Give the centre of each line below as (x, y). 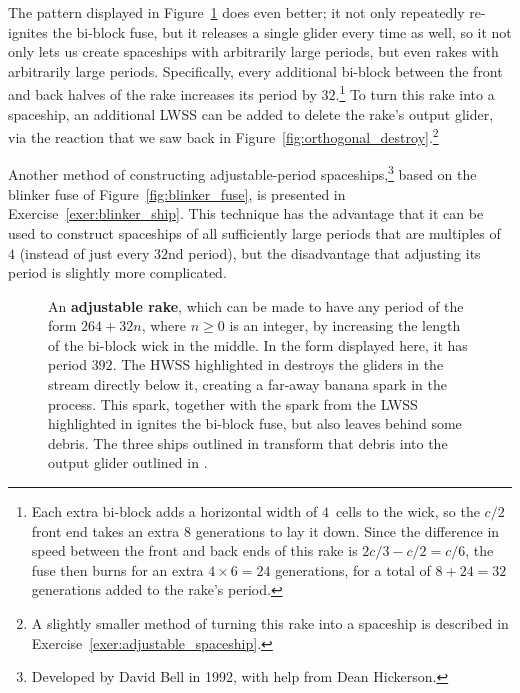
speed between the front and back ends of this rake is (194, 550)
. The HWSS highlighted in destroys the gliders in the (278, 364)
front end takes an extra (105, 530)
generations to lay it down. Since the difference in (347, 530)
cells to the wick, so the (407, 511)
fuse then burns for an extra (117, 569)
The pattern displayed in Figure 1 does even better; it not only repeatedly (236, 12)
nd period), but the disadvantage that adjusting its (324, 252)
